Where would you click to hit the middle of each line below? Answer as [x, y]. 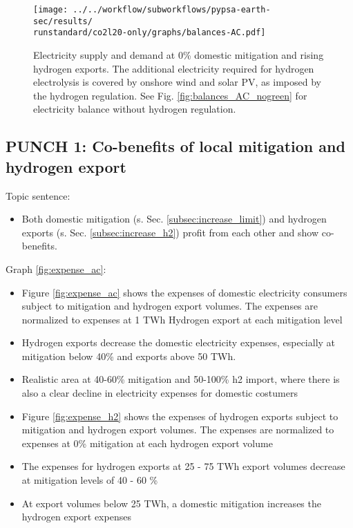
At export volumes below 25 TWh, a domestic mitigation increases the [171, 503]
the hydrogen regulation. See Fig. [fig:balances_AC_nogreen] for [170, 95]
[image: [51, 10]
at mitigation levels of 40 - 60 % [90, 480]
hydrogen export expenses [76, 517]
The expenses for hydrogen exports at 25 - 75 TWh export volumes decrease [183, 466]
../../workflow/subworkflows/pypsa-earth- [172, 10]
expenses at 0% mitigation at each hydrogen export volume [147, 443]
